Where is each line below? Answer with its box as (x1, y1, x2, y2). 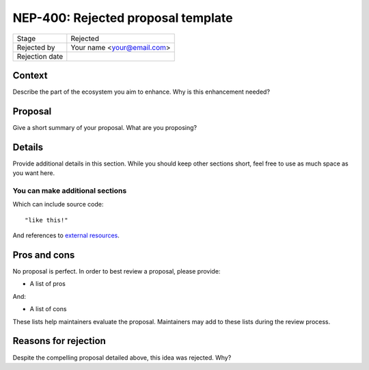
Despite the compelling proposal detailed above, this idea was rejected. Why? (12, 353, 232, 362)
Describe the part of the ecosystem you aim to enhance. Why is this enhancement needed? (12, 88, 270, 96)
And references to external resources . (12, 231, 120, 239)
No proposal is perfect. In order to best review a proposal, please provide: (12, 267, 221, 276)
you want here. (12, 169, 55, 177)
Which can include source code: (12, 200, 104, 209)
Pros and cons (12, 250, 75, 261)
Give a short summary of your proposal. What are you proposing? (12, 123, 197, 131)
